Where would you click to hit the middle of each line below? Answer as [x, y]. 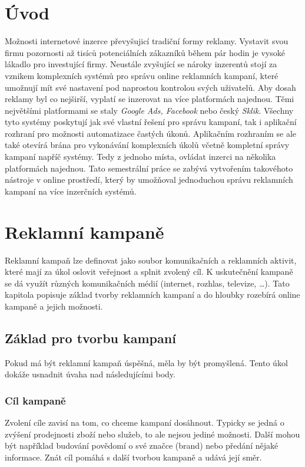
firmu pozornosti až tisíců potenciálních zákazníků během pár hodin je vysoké [145, 52]
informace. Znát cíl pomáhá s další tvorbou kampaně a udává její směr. [133, 457]
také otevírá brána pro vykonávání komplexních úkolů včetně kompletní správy [147, 145]
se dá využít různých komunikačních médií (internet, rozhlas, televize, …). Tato [147, 283]
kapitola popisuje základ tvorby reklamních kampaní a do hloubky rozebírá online [152, 295]
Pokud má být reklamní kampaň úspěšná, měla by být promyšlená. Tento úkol [146, 362]
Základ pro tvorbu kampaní [90, 338]
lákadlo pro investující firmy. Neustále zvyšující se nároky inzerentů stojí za [141, 64]
